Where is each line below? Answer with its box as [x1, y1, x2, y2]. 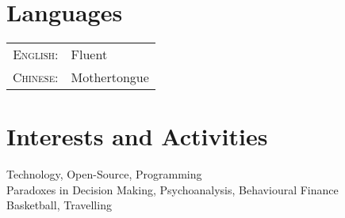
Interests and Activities [6, 120, 268, 152]
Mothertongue [71, 68, 149, 87]
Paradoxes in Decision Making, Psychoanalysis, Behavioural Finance [6, 181, 339, 197]
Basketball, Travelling [6, 197, 112, 213]
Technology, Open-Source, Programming [6, 166, 202, 182]
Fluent [71, 45, 108, 64]
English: [13, 45, 59, 64]
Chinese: [13, 68, 59, 87]
